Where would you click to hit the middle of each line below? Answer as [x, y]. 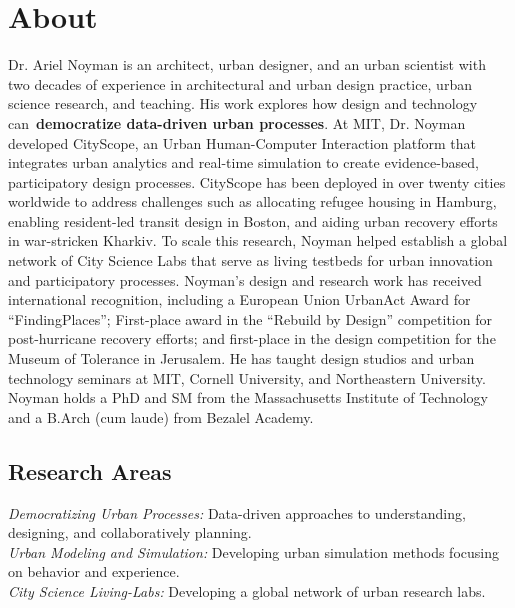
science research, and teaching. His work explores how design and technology [243, 103]
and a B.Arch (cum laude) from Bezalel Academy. [161, 416]
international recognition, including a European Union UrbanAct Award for [239, 299]
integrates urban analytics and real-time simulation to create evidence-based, [244, 162]
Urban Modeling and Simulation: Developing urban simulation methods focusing [253, 551]
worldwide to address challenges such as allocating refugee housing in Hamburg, [252, 201]
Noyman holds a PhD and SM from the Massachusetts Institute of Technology [248, 397]
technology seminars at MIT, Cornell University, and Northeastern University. [247, 377]
